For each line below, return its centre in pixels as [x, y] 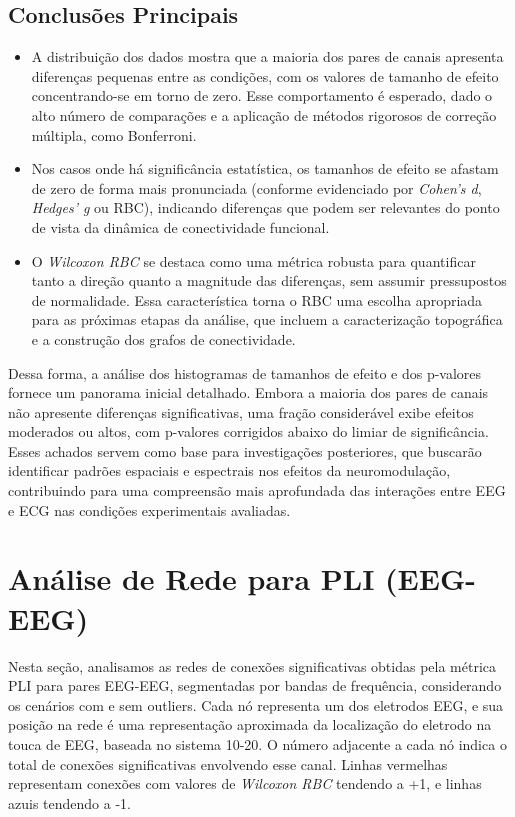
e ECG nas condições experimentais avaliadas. [149, 509]
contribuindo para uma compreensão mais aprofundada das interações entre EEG [257, 490]
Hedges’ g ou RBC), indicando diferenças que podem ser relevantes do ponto [265, 207]
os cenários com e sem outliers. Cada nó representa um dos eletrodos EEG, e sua [256, 704]
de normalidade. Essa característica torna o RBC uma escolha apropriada [257, 299]
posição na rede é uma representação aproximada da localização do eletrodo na [250, 724]
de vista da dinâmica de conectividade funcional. [180, 226]
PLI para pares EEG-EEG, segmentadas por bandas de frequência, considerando [255, 685]
